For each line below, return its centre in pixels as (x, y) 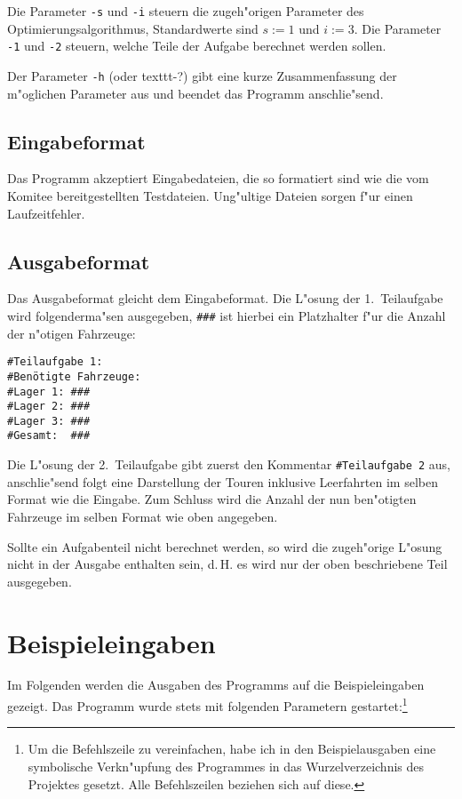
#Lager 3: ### (49, 421)
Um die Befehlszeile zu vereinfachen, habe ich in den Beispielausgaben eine (232, 749)
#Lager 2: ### (49, 407)
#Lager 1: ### (49, 392)
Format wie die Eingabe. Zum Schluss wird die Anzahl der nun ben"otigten (212, 499)
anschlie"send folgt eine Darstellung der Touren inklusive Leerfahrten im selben (223, 481)
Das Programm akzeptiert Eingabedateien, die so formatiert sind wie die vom (218, 178)
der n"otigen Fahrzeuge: (72, 333)
